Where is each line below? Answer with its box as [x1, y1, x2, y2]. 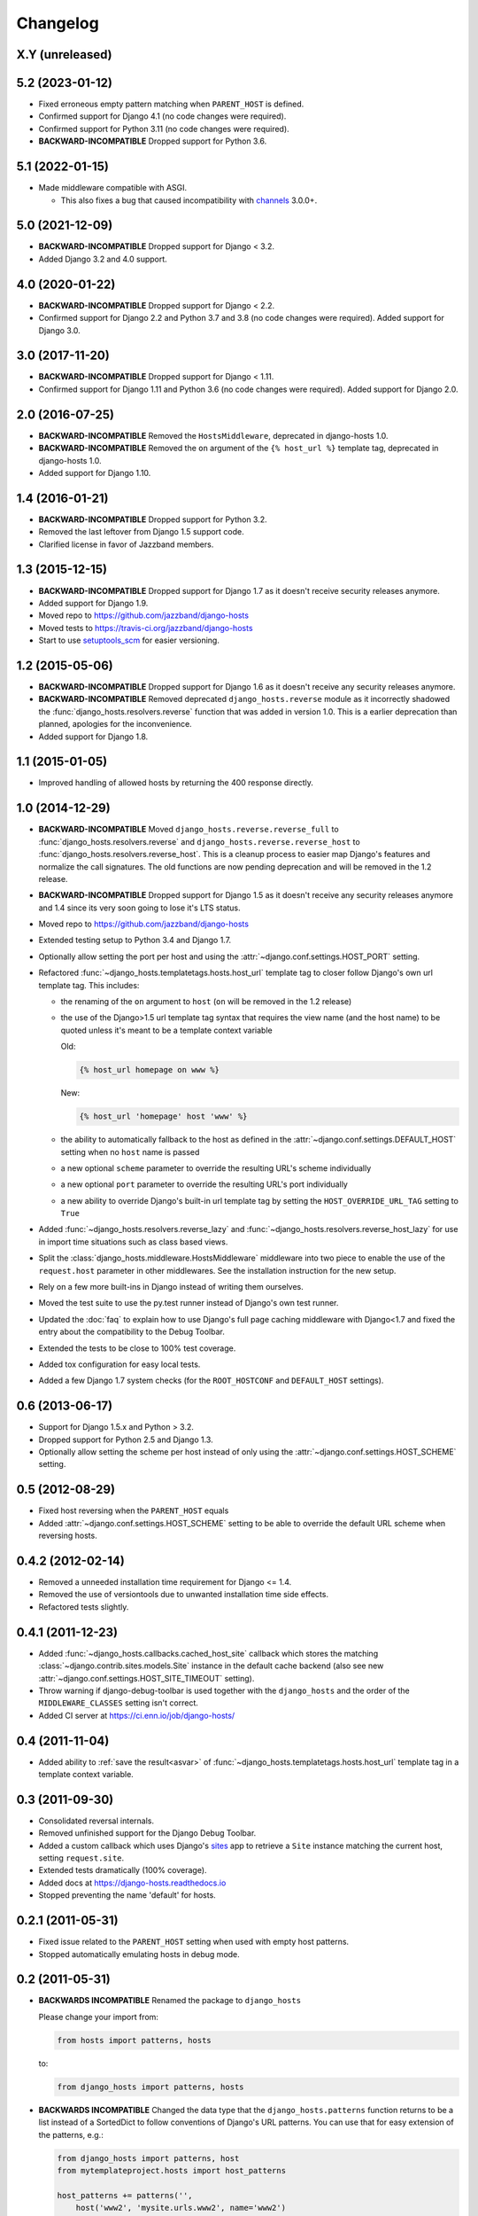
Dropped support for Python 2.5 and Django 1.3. [38, 1434, 213, 1445]
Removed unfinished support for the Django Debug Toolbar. [38, 1828, 257, 1838]
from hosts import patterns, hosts [57, 2035, 212, 2045]
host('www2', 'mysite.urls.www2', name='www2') [75, 2203, 287, 2213]
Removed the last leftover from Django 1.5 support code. [38, 527, 245, 537]
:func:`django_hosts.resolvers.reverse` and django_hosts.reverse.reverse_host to [38, 836, 360, 847]
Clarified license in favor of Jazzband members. [38, 539, 214, 550]
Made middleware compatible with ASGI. [38, 183, 188, 193]
